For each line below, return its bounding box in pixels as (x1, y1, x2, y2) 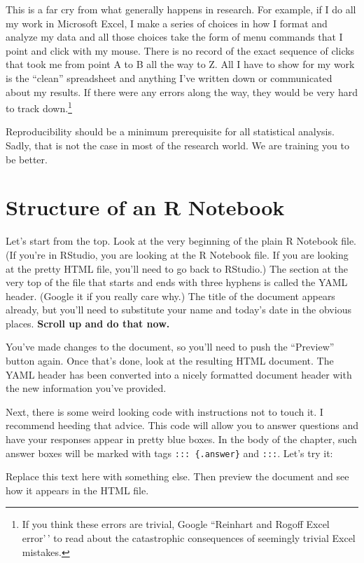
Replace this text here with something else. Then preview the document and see (6, 469, 349, 484)
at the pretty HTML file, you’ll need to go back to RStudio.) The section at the (6, 261, 348, 276)
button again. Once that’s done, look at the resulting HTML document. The (6, 353, 334, 368)
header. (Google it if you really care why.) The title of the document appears (6, 288, 335, 303)
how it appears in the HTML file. (6, 482, 149, 497)
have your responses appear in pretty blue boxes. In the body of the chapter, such (6, 432, 357, 447)
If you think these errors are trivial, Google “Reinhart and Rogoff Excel (22, 517, 330, 531)
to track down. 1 (6, 99, 72, 115)
